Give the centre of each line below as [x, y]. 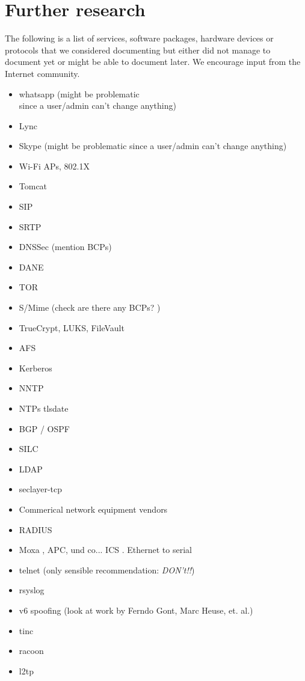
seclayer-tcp [41, 489]
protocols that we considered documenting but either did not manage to [138, 50]
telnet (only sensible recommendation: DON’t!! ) [107, 570]
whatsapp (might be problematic [79, 93]
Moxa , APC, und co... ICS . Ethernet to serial [105, 550]
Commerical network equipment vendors [93, 509]
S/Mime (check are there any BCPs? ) [90, 307]
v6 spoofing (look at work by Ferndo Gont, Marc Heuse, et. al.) [136, 610]
